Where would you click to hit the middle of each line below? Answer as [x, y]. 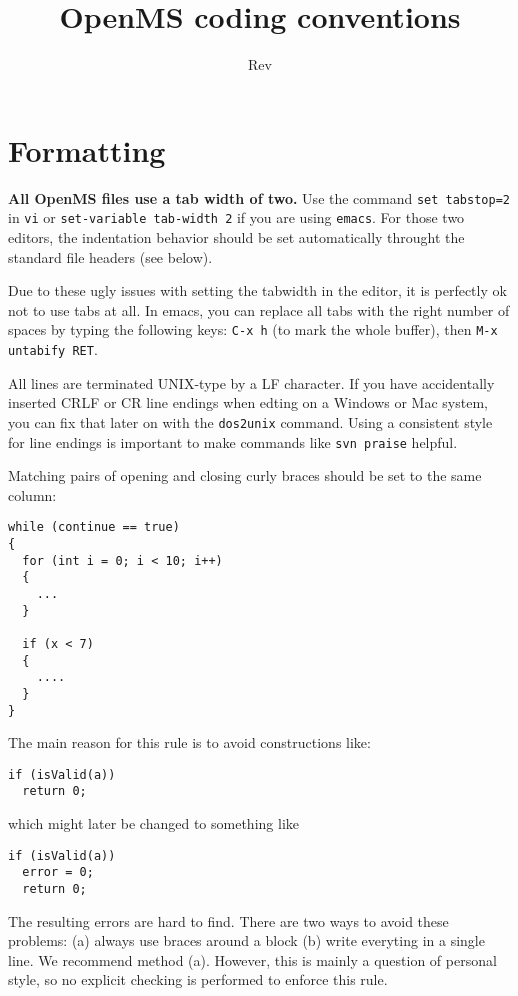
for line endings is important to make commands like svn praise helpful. [233, 441]
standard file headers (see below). [110, 256]
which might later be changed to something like [153, 823]
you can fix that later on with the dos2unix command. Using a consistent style [250, 421]
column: [32, 494]
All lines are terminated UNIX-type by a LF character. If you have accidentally [251, 382]
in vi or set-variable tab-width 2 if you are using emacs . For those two [236, 217]
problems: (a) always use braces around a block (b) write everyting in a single [246, 940]
